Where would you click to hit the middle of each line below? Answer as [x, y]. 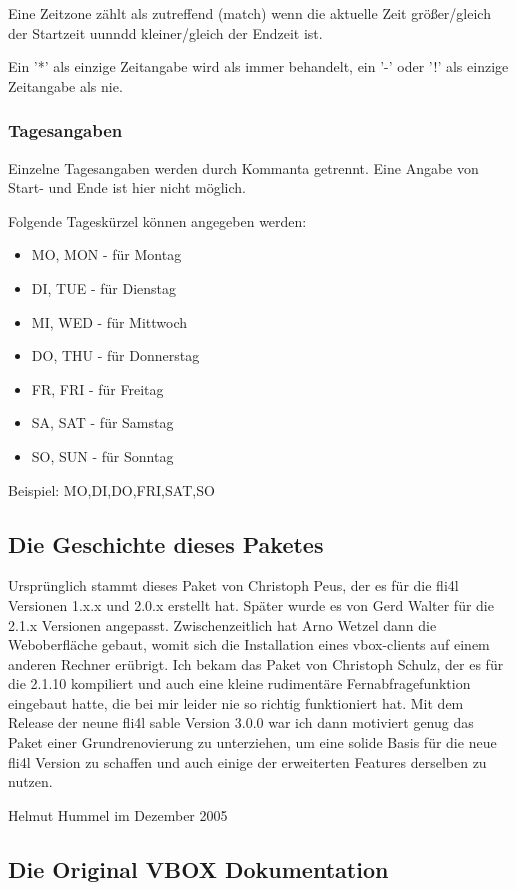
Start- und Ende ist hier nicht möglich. [127, 187]
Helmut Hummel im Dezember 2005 [118, 814]
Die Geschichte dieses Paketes [166, 543]
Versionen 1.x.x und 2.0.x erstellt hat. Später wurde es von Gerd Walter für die [251, 604]
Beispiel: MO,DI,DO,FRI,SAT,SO [111, 489]
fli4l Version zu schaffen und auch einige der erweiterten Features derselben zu [247, 761]
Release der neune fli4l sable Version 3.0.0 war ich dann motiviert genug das [241, 722]
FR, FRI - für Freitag [97, 388]
